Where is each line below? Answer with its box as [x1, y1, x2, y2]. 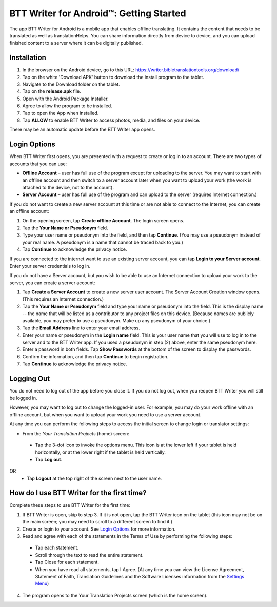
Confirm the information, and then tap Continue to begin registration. [22, 354, 169, 360]
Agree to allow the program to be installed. [22, 103, 112, 109]
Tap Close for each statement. [35, 559, 100, 565]
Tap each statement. [35, 544, 79, 551]
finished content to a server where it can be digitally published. [9, 40, 143, 46]
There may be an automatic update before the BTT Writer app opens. [9, 126, 155, 133]
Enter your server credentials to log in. [9, 263, 91, 269]
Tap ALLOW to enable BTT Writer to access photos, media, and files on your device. [22, 117, 200, 123]
